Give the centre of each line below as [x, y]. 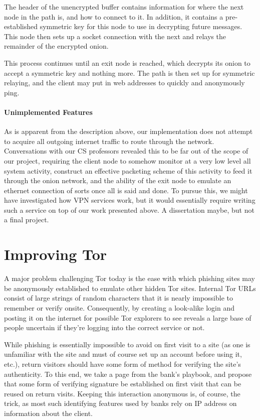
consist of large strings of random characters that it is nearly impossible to [119, 298]
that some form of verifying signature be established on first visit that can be [123, 384]
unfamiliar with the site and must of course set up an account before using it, [123, 354]
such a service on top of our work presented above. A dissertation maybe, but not [129, 209]
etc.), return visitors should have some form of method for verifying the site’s [122, 364]
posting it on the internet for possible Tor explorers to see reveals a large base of [128, 317]
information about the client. [49, 413]
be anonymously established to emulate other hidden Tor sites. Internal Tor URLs [130, 288]
